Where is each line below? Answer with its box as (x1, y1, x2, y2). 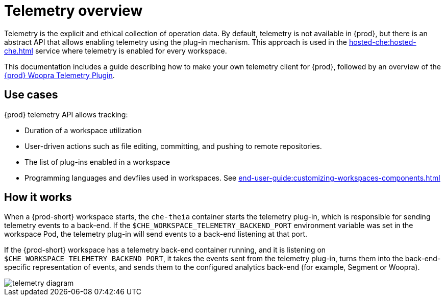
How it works (4, 191, 72, 204)
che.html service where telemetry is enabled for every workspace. (4, 46, 227, 55)
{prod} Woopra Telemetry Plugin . (4, 70, 115, 80)
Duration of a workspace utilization (24, 126, 142, 135)
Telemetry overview (4, 2, 143, 19)
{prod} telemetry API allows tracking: (4, 110, 128, 119)
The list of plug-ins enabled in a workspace (24, 157, 170, 166)
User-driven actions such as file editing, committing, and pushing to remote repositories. (24, 141, 322, 151)
